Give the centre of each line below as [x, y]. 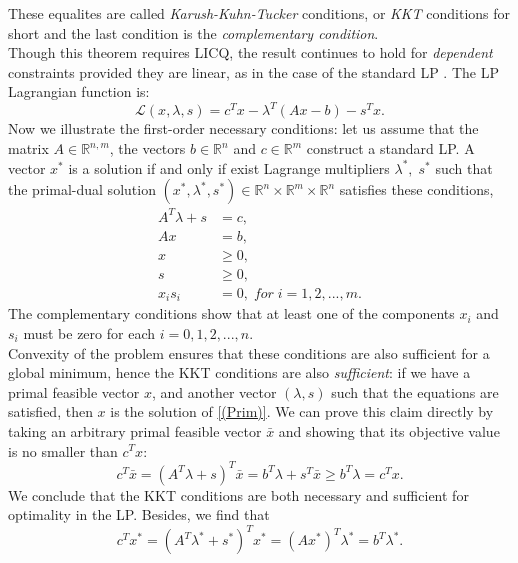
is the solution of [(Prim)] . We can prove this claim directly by [302, 411]
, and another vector [214, 391]
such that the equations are [415, 391]
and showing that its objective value [389, 430]
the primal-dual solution [82, 189]
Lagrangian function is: [79, 91]
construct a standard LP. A [390, 148]
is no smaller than [63, 450]
